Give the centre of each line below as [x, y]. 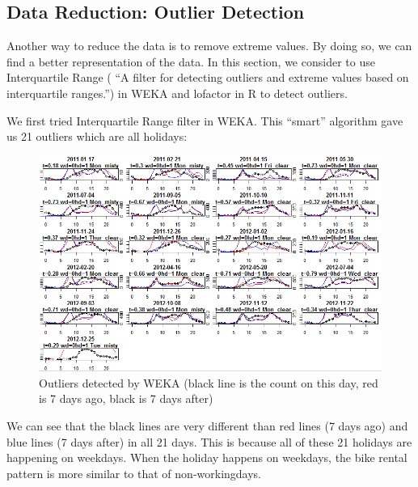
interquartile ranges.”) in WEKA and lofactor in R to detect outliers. [177, 93]
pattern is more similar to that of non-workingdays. [134, 473]
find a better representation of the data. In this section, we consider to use [191, 61]
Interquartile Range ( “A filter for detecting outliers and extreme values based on [208, 77]
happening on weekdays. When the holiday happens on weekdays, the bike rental [207, 457]
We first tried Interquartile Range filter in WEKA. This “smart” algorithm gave [205, 120]
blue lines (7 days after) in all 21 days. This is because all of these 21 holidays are [209, 441]
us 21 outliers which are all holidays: [97, 136]
